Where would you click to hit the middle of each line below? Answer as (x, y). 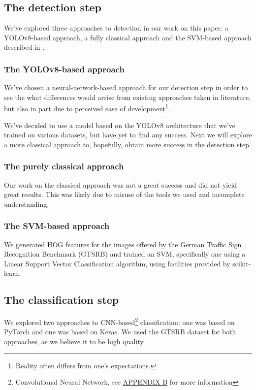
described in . (24, 47)
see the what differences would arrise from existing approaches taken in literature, (128, 97)
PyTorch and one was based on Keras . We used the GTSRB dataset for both (120, 332)
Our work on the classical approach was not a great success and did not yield (121, 184)
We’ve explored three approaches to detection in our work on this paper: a (116, 28)
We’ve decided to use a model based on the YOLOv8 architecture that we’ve (120, 125)
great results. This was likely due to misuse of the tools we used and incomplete (124, 194)
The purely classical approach (64, 166)
